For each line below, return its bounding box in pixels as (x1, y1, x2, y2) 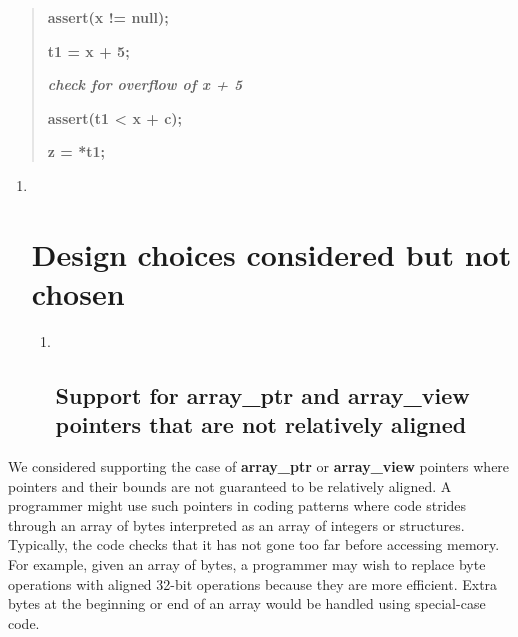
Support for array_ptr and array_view (55, 379, 470, 410)
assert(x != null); (47, 7, 169, 27)
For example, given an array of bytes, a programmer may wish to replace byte (8, 554, 486, 575)
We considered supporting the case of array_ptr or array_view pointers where (8, 456, 510, 477)
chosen (31, 272, 125, 313)
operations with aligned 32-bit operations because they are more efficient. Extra (8, 573, 498, 594)
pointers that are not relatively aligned (55, 409, 467, 440)
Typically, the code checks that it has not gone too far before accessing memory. (8, 534, 500, 555)
